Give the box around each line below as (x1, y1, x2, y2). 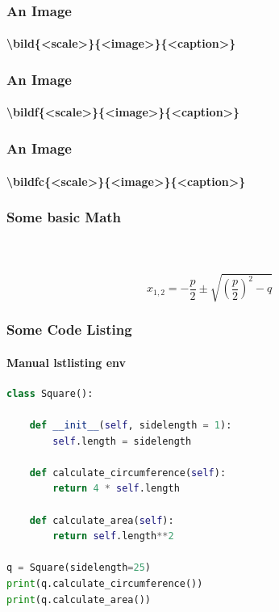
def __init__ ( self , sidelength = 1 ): (29, 420, 232, 432)
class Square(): (6, 387, 94, 399)
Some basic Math (6, 207, 122, 227)
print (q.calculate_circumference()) (6, 578, 203, 590)
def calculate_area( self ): (29, 514, 174, 526)
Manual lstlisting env (6, 353, 127, 370)
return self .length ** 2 (52, 530, 174, 542)
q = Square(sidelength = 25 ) (6, 562, 152, 574)
